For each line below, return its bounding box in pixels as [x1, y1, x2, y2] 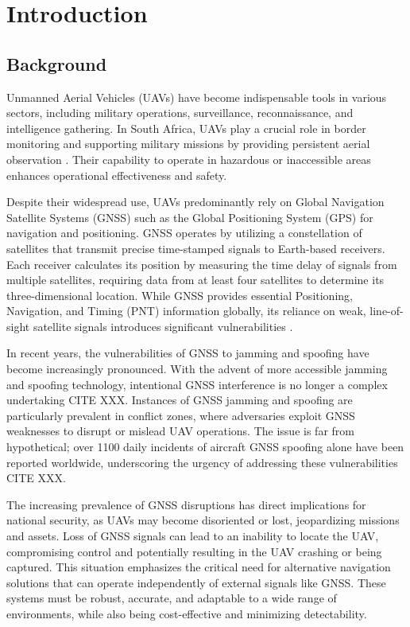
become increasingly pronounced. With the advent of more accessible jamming [6, 360, 388, 377]
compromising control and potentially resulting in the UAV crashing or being [6, 543, 382, 559]
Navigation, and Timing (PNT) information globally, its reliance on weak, [6, 302, 366, 319]
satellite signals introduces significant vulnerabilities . [33, 317, 293, 334]
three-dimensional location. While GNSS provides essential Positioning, [6, 286, 353, 303]
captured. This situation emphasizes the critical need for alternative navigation [6, 559, 391, 575]
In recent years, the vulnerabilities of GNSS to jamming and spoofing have [6, 345, 369, 361]
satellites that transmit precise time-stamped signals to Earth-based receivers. [6, 240, 385, 256]
